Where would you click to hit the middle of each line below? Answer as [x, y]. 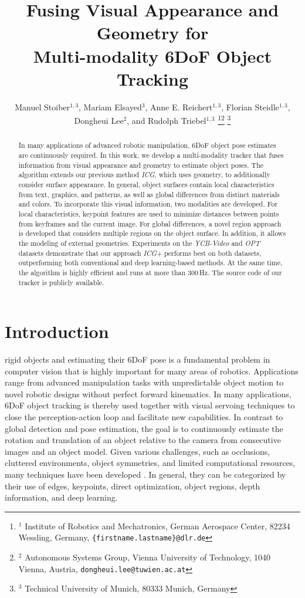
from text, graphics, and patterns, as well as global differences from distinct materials [149, 194]
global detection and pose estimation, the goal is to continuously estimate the [144, 428]
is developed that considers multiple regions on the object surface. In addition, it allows [152, 233]
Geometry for [152, 33]
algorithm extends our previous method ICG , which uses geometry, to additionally [144, 175]
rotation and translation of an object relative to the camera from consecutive [143, 440]
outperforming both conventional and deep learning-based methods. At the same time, [150, 263]
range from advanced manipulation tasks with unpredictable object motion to [144, 382]
